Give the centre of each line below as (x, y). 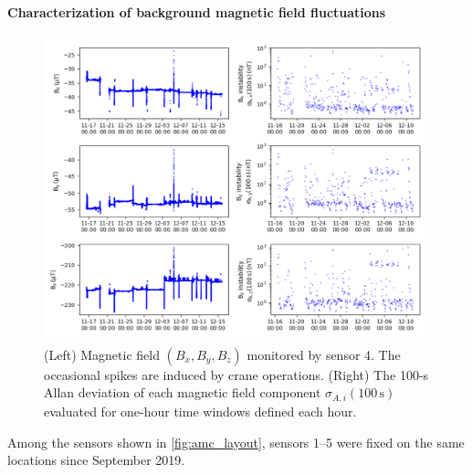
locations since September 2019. (96, 460)
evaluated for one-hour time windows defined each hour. (200, 411)
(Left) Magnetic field (102, 354)
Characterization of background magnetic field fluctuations (197, 11)
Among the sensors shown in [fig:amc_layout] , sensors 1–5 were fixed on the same (236, 442)
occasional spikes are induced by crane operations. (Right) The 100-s (236, 374)
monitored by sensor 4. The (324, 354)
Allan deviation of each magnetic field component (183, 392)
